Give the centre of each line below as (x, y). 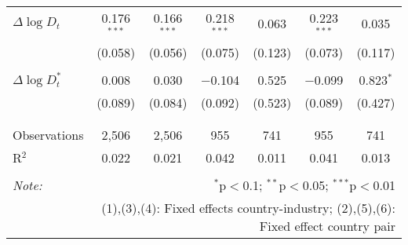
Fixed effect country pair (327, 225)
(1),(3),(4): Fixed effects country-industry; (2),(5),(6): (248, 207)
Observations (48, 134)
